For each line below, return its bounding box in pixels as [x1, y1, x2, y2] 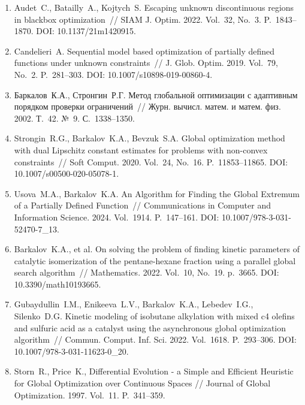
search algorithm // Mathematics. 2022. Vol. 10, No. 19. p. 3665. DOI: [14, 266, 279, 279]
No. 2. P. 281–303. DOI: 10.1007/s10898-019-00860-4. [14, 68, 213, 80]
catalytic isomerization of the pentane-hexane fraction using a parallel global [14, 254, 296, 267]
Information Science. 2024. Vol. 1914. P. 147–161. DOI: [14, 210, 219, 223]
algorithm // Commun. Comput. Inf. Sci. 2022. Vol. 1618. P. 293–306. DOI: [14, 333, 297, 346]
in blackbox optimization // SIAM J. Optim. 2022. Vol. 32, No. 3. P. [14, 13, 271, 25]
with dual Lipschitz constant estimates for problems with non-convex [14, 143, 268, 156]
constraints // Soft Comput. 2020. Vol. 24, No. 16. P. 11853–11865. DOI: [14, 155, 288, 168]
